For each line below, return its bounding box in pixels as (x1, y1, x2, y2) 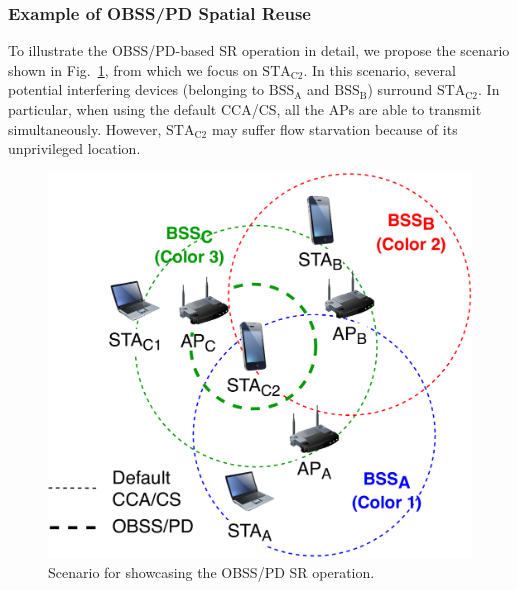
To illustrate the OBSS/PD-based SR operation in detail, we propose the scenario (8, 40, 510, 61)
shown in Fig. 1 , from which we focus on (8, 59, 258, 80)
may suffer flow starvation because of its (211, 118, 458, 139)
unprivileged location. (8, 138, 141, 159)
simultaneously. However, (8, 118, 162, 139)
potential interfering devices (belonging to (8, 79, 265, 100)
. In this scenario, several (303, 59, 456, 80)
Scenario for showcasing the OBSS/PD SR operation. (48, 561, 375, 582)
